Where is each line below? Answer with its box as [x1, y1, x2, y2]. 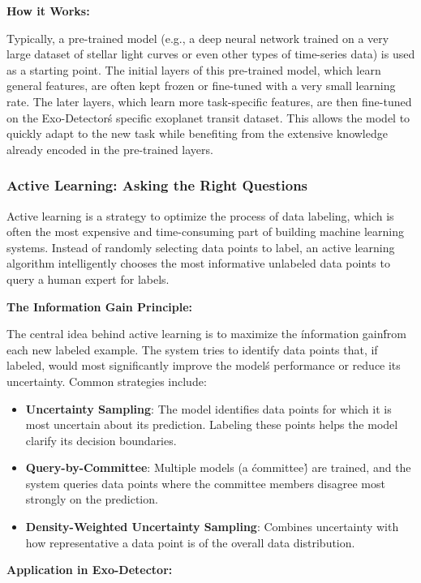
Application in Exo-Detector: [6, 561, 173, 578]
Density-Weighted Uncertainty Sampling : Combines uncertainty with [25, 518, 399, 535]
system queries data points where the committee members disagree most [25, 474, 385, 491]
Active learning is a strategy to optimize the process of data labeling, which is [6, 207, 394, 224]
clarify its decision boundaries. [25, 431, 177, 448]
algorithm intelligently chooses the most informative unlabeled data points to [6, 255, 390, 272]
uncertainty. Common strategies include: [6, 372, 207, 389]
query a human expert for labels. [6, 270, 170, 287]
